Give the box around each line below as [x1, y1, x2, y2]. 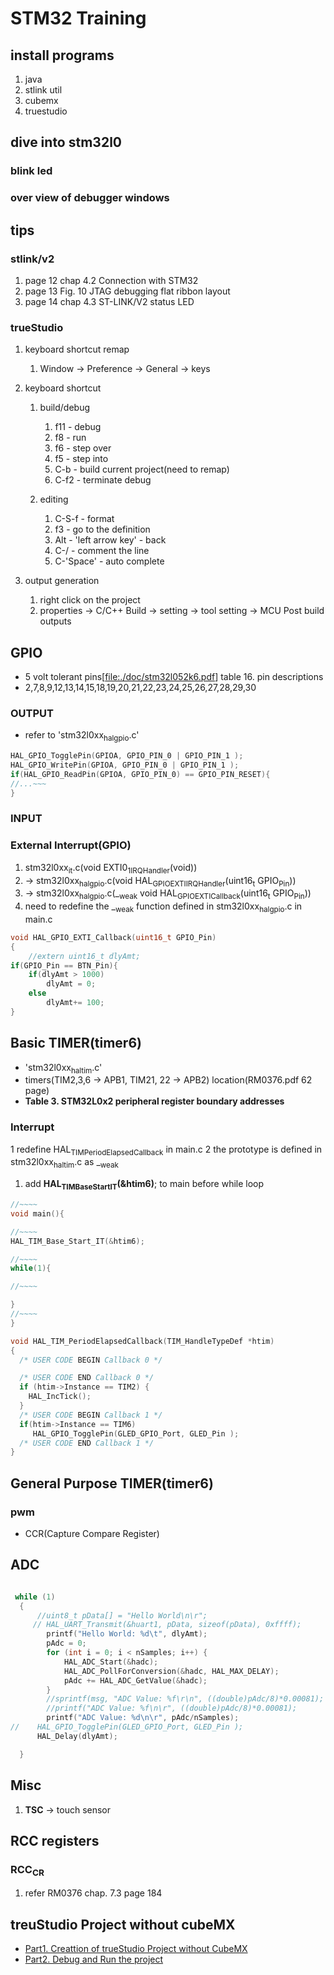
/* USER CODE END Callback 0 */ [19, 1373, 155, 1383]
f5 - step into [54, 453, 109, 465]
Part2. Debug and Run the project [24, 1953, 164, 1966]
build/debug [39, 402, 91, 414]
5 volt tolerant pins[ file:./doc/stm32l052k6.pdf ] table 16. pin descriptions [24, 671, 324, 683]
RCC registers [10, 1832, 100, 1849]
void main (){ [10, 1208, 65, 1219]
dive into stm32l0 [10, 134, 122, 151]
